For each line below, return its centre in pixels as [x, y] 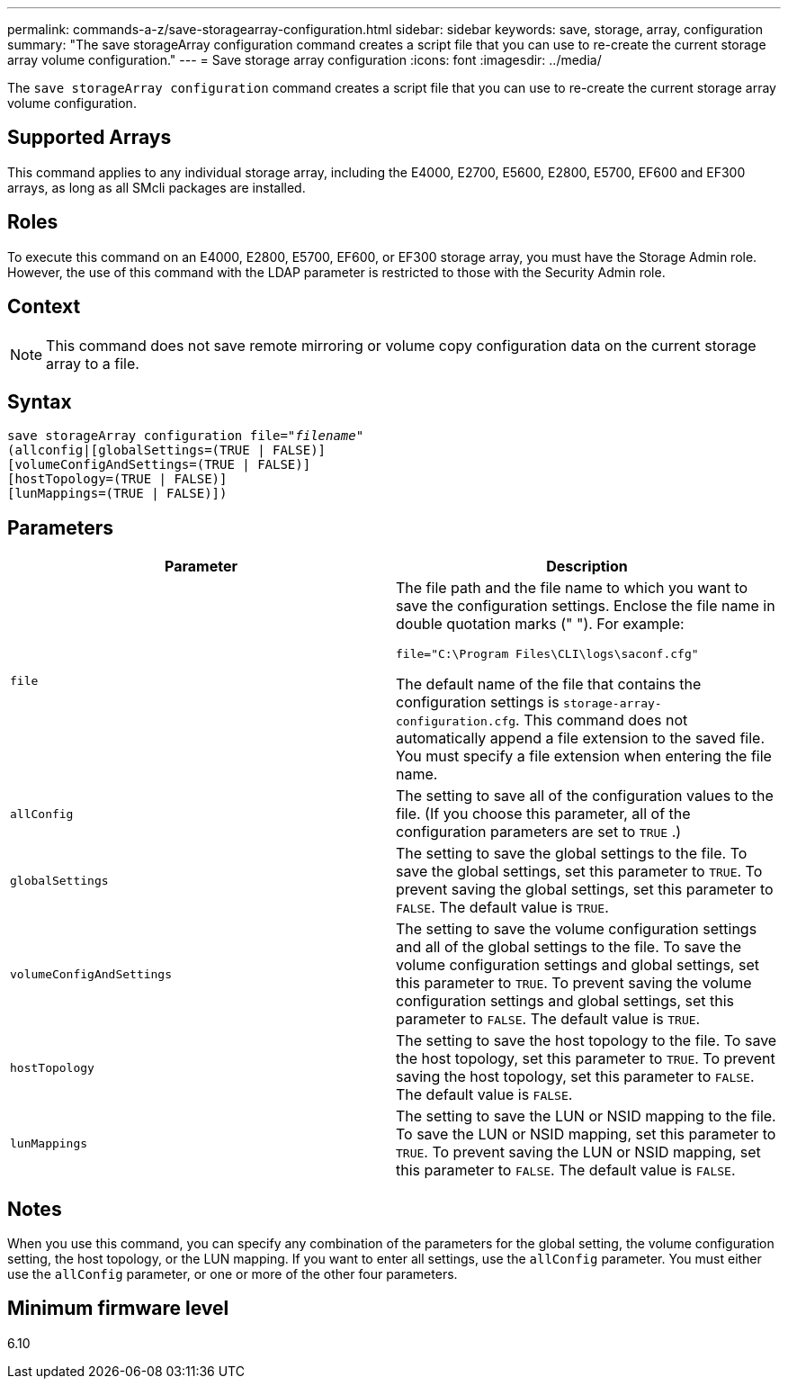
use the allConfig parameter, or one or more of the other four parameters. [233, 1274]
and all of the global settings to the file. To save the [569, 947]
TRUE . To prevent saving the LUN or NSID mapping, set [578, 1152]
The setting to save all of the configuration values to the [585, 796]
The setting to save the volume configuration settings [577, 929]
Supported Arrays [90, 138]
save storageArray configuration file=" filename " [186, 436]
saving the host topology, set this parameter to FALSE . [575, 1077]
